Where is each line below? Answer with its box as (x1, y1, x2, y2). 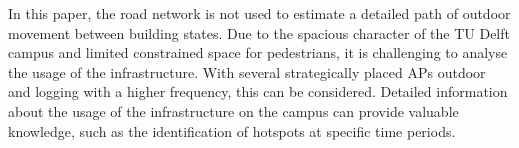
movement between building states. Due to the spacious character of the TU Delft (8, 22, 510, 43)
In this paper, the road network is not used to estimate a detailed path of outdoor (8, 3, 511, 23)
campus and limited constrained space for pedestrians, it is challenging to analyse (8, 42, 508, 63)
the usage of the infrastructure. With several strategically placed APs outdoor (8, 61, 486, 82)
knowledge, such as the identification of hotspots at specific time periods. (8, 120, 456, 141)
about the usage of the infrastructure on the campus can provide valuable (8, 100, 459, 121)
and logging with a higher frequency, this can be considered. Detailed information (8, 81, 508, 102)
